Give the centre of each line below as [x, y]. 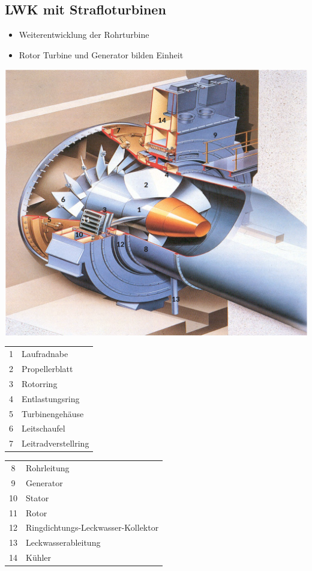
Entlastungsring [51, 398]
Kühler [39, 557]
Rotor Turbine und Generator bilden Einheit [101, 54]
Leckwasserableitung [63, 542]
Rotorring [40, 383]
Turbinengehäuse [53, 413]
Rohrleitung [48, 468]
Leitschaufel [43, 428]
